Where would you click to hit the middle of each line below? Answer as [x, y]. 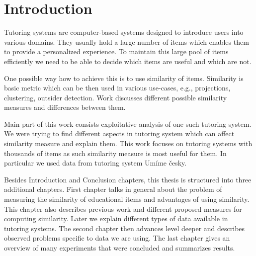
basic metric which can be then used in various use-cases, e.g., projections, [117, 88]
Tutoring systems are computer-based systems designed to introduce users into [124, 32]
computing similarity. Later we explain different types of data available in [116, 218]
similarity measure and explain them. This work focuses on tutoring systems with [128, 143]
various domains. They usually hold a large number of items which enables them [127, 42]
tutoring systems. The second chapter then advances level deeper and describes [125, 228]
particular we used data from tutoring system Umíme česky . [95, 163]
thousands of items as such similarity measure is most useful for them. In [115, 153]
